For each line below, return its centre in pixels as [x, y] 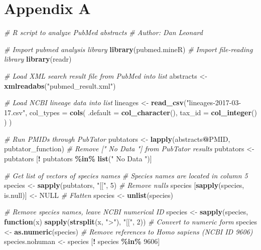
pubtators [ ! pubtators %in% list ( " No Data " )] [78, 159]
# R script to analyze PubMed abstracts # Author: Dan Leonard [103, 32]
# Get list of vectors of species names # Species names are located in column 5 [126, 175]
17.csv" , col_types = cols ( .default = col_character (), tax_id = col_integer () [131, 112]
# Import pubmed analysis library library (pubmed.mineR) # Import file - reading [128, 49]
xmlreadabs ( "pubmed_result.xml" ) [60, 85]
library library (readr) [38, 59]
